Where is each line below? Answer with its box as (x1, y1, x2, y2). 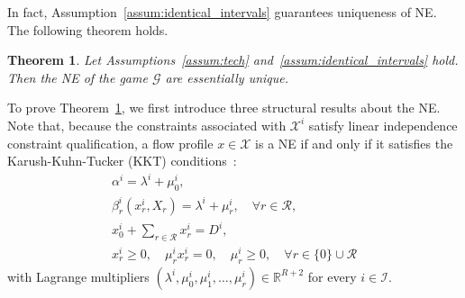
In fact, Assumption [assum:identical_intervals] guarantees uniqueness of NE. (7, 3, 437, 21)
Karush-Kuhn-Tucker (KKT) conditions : (7, 151, 237, 170)
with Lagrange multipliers (7, 266, 150, 285)
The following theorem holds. (7, 20, 169, 39)
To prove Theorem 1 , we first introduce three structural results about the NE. (7, 98, 441, 117)
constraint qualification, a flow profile (7, 133, 214, 152)
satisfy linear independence (308, 115, 458, 134)
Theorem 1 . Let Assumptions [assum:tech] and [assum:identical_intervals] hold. (7, 50, 459, 69)
